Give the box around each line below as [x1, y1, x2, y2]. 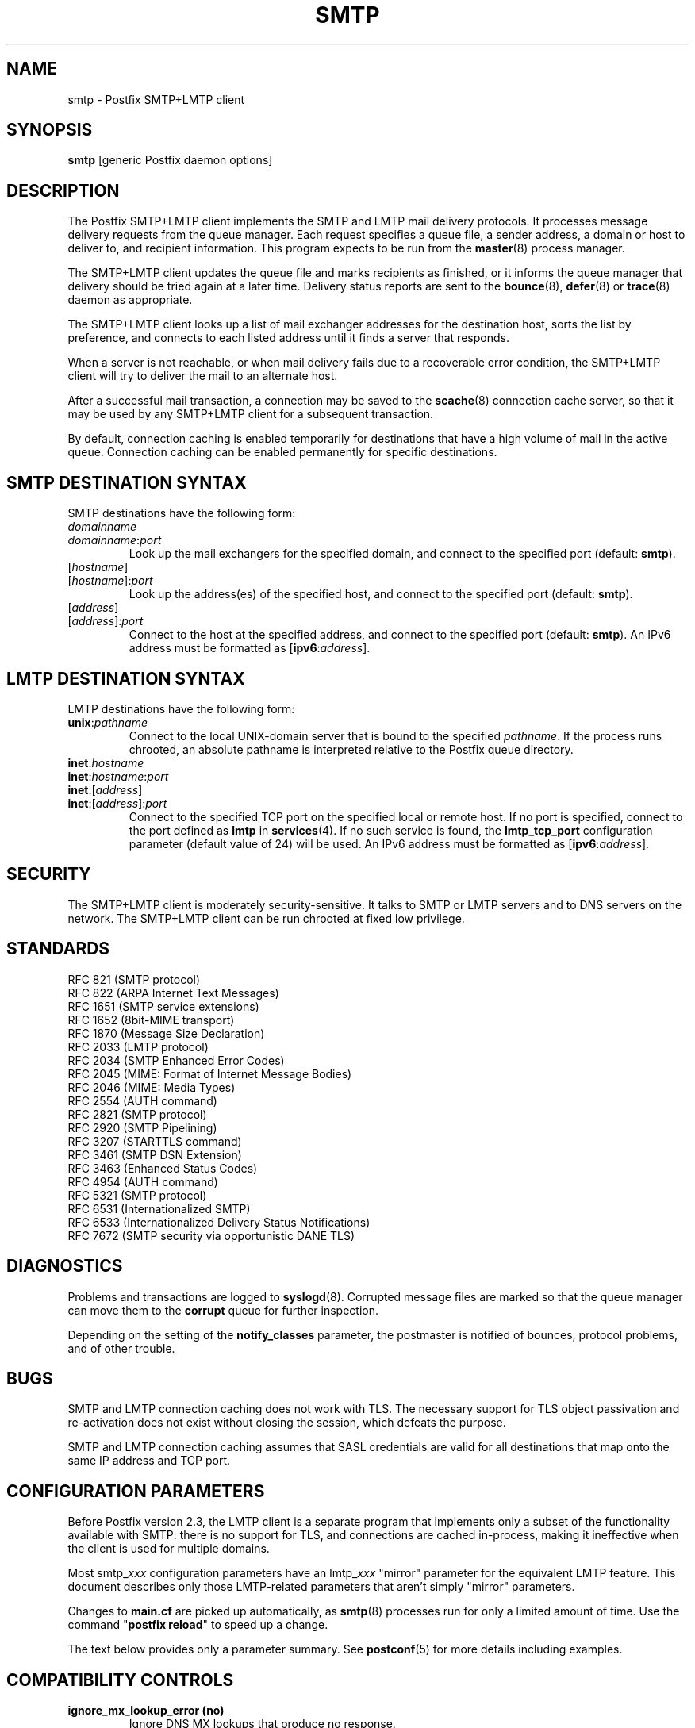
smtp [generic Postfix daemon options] [67, 153, 273, 167]
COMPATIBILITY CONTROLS [6, 1669, 234, 1690]
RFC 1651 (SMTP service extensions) [67, 999, 259, 1013]
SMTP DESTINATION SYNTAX [6, 472, 247, 493]
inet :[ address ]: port [67, 796, 167, 810]
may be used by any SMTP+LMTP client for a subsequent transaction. [67, 407, 434, 421]
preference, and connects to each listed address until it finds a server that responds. [67, 331, 509, 345]
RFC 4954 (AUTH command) [67, 1174, 218, 1188]
